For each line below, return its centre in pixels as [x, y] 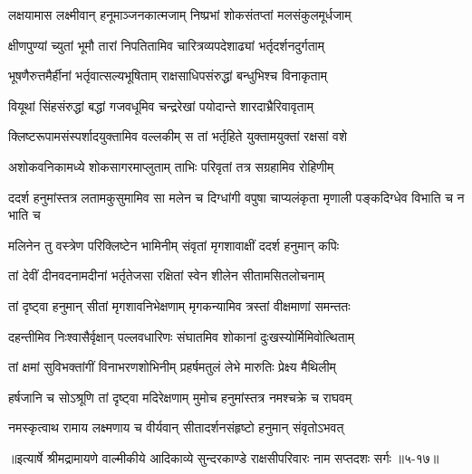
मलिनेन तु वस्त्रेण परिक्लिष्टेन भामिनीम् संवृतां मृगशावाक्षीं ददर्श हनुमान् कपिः [174, 245]
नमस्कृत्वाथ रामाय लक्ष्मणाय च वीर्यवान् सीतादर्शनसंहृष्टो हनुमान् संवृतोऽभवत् [176, 427]
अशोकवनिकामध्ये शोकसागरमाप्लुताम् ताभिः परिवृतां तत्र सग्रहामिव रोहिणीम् [171, 166]
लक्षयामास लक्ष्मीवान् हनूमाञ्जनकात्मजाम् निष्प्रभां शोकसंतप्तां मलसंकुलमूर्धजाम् [180, 14]
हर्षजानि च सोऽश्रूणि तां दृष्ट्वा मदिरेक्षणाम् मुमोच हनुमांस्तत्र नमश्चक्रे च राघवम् [180, 397]
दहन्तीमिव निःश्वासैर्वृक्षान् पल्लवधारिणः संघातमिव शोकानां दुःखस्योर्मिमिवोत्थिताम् [182, 336]
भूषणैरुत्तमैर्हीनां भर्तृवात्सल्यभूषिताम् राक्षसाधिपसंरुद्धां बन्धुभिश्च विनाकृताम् [168, 76]
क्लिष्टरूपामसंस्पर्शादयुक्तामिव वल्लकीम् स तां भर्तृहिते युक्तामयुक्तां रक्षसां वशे [178, 136]
